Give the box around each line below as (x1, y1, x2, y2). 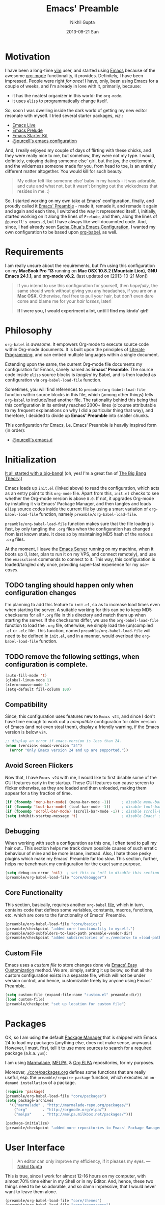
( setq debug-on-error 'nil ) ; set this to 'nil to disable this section (5, 871, 160, 876)
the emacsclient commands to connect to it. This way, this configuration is (5, 556, 156, 562)
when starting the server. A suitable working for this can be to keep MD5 (5, 607, 152, 613)
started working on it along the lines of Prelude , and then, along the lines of (5, 213, 157, 219)
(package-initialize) (5, 1120, 50, 1126)
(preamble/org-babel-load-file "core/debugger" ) (5, 875, 107, 880)
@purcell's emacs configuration (12, 138, 77, 144)
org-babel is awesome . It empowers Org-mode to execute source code (5, 341, 149, 347)
